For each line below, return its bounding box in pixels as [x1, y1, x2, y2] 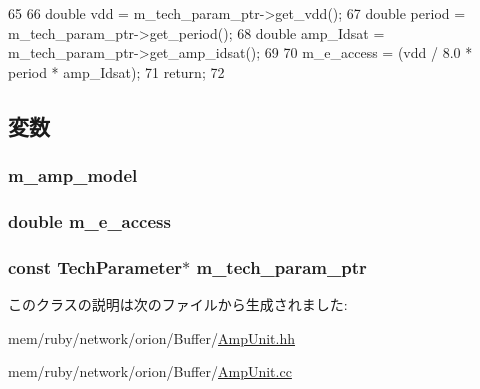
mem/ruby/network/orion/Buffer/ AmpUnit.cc [8, 361, 292, 382]
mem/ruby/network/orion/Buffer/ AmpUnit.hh [8, 327, 296, 348]
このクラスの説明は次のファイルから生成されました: [8, 294, 348, 315]
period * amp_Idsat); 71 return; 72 [8, 61, 225, 82]
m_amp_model [8, 163, 138, 188]
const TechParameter [8, 254, 183, 279]
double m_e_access [8, 208, 171, 233]
